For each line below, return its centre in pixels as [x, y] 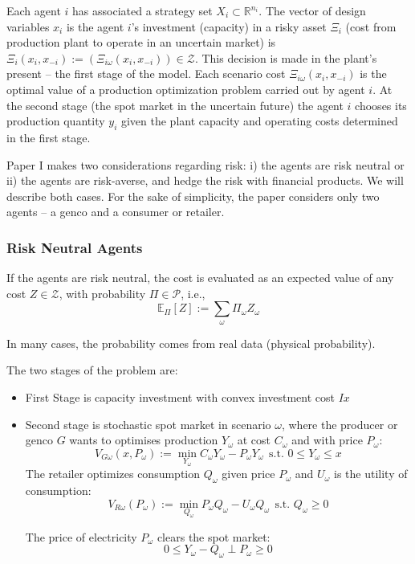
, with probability [102, 293]
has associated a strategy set [142, 10]
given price [248, 474]
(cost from [371, 26]
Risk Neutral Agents [75, 247]
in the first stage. [49, 137]
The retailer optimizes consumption [113, 474]
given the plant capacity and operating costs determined [259, 121]
